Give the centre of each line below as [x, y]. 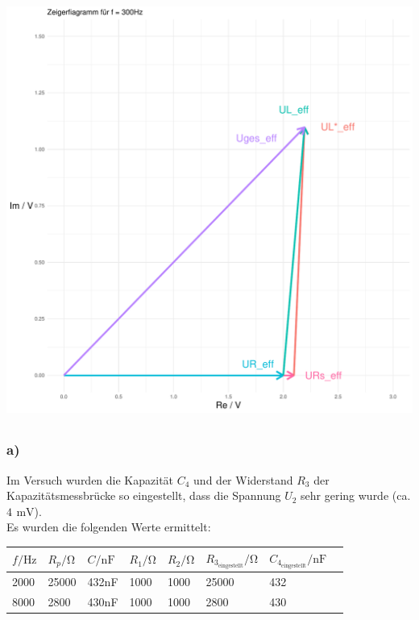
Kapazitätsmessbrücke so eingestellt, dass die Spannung [144, 495]
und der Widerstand [243, 479]
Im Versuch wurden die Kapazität [90, 479]
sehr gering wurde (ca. [356, 495]
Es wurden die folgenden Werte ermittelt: [109, 527]
